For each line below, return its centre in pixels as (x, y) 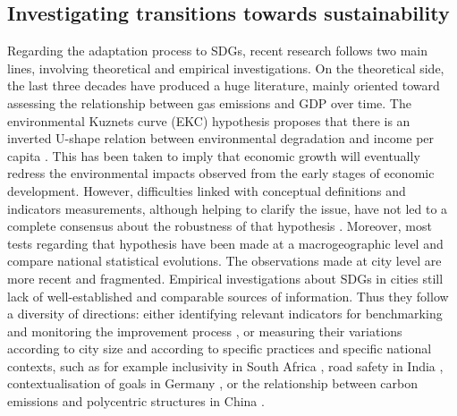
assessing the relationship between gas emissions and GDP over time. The (209, 102)
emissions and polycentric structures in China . (136, 401)
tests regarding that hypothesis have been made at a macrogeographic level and (225, 243)
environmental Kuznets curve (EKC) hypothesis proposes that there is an (209, 120)
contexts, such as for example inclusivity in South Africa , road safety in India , (225, 365)
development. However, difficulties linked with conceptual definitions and (207, 190)
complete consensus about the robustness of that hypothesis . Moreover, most (220, 226)
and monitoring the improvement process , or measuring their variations (205, 331)
